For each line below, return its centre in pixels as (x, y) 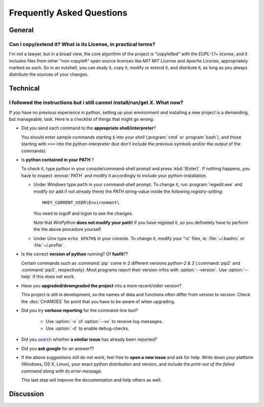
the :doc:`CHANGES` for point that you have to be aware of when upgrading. (98, 301)
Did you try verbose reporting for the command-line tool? (80, 310)
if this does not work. (54, 277)
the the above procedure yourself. (68, 229)
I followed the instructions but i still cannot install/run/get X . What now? (96, 102)
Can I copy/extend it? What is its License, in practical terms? (82, 44)
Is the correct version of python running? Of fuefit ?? (75, 254)
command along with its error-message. (62, 371)
